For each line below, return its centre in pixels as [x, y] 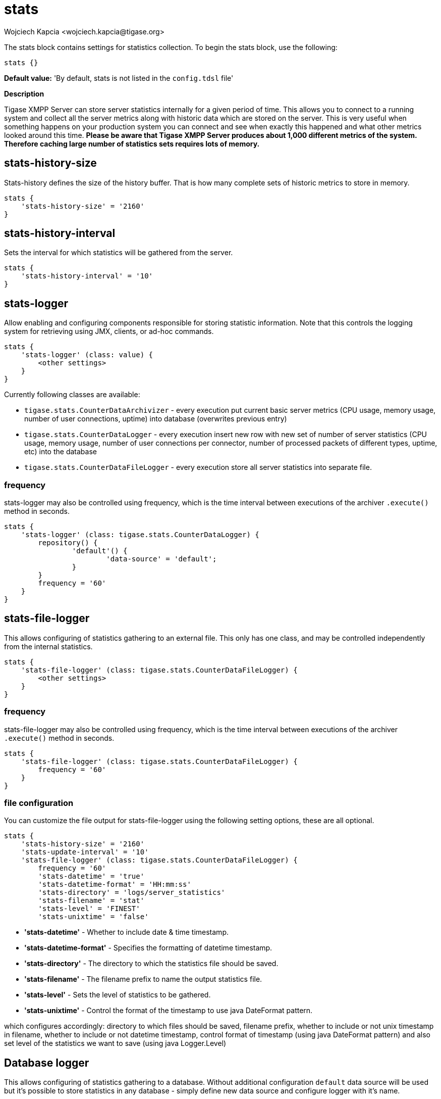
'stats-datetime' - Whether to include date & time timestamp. [126, 932]
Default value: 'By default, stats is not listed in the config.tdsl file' [119, 78]
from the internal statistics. [48, 646]
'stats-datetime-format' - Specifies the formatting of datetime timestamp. [148, 948]
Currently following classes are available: [72, 395]
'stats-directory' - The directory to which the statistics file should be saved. [151, 964]
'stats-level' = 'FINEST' [89, 909]
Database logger [47, 1063]
